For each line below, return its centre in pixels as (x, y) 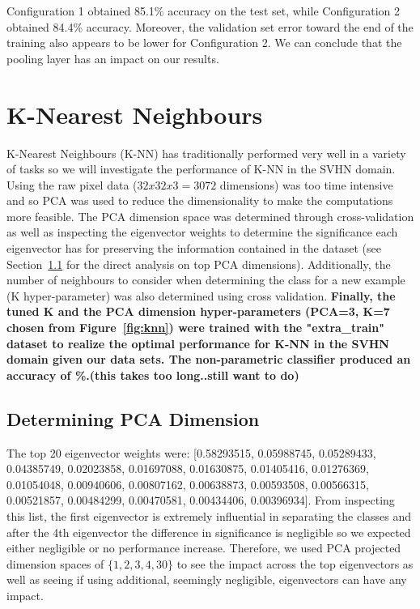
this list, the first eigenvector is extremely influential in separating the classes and (209, 515)
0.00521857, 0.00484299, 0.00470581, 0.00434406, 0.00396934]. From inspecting (201, 500)
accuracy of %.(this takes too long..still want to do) (153, 375)
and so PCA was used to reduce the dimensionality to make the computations (200, 200)
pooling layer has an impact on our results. (113, 58)
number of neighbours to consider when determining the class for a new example (206, 280)
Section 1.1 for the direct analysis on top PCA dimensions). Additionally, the (199, 264)
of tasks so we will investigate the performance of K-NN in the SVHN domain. (201, 169)
